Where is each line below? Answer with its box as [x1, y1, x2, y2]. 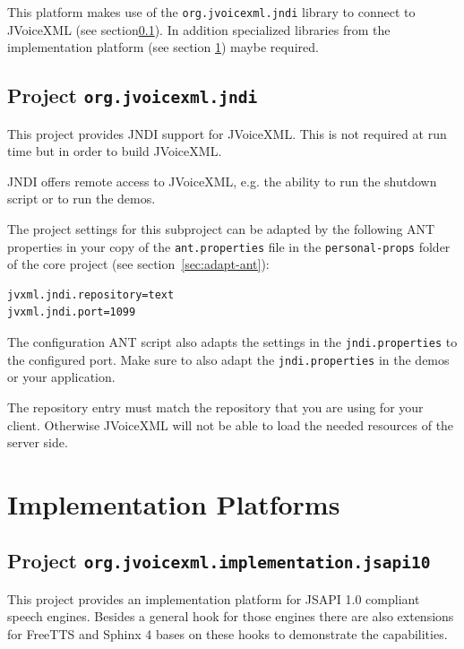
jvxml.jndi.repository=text [7, 288, 175, 301]
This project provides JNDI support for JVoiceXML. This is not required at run [7, 124, 447, 143]
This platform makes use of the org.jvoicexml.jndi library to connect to [7, 3, 416, 21]
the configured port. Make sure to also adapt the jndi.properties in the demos [7, 350, 450, 368]
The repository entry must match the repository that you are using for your [7, 397, 424, 416]
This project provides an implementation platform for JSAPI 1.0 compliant [7, 589, 420, 608]
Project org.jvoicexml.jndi [7, 82, 258, 109]
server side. [7, 433, 68, 452]
